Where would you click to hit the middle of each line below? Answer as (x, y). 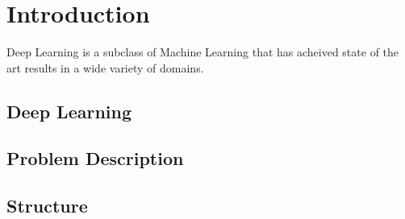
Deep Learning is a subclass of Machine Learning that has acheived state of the (203, 52)
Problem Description (95, 158)
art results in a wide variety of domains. (105, 67)
